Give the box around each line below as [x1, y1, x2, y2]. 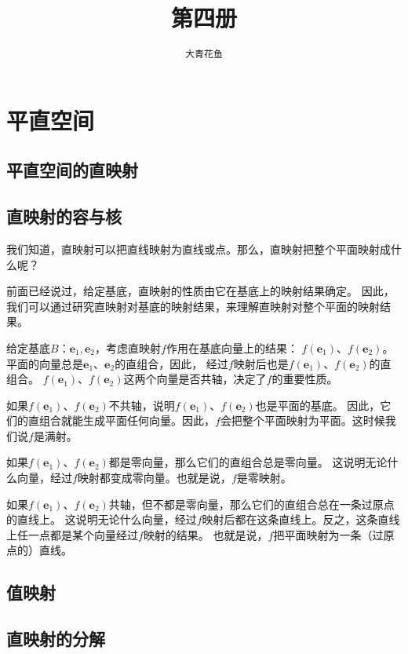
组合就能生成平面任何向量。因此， [38, 412, 215, 429]
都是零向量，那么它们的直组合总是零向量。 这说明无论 [108, 454, 388, 470]
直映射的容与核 [6, 204, 122, 228]
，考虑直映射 [95, 339, 162, 356]
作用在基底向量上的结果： [166, 339, 298, 356]
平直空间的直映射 [6, 158, 138, 182]
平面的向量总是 [6, 355, 83, 371]
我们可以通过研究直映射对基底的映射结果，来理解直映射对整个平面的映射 [6, 298, 380, 314]
